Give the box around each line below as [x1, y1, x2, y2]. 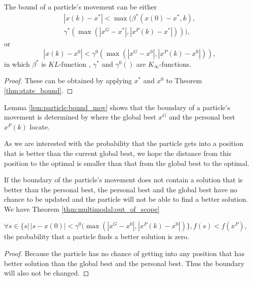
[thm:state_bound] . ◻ [4, 85, 73, 95]
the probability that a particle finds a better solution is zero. [4, 231, 190, 242]
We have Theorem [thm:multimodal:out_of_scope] [4, 203, 160, 214]
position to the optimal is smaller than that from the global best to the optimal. [4, 157, 250, 168]
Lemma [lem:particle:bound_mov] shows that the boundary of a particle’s [4, 102, 231, 112]
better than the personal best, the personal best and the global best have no [4, 184, 238, 194]
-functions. [159, 58, 192, 69]
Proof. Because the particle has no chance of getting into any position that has [4, 248, 245, 259]
